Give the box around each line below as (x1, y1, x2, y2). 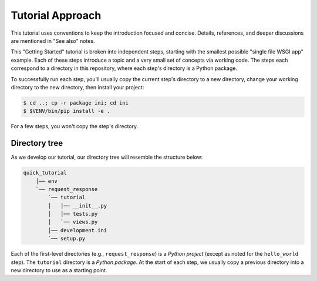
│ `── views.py (48, 219, 98, 226)
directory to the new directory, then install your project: (11, 83, 144, 91)
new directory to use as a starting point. (11, 267, 107, 274)
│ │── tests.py (48, 210, 98, 218)
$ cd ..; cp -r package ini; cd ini (23, 99, 129, 106)
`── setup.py (48, 235, 86, 242)
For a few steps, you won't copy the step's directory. (11, 123, 139, 130)
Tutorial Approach (11, 9, 102, 22)
